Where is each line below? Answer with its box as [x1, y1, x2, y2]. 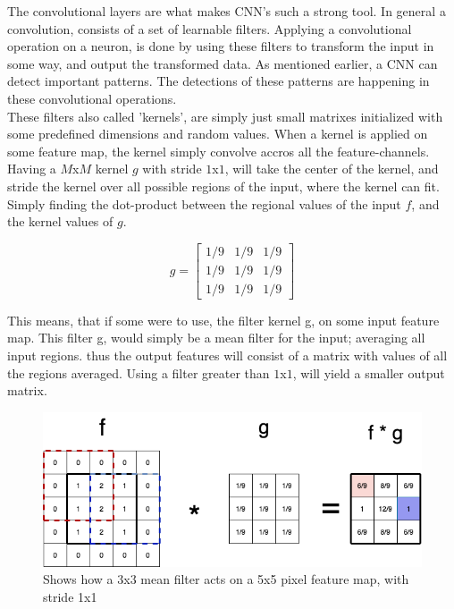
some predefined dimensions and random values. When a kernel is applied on [7, 124, 428, 143]
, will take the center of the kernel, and [224, 159, 439, 178]
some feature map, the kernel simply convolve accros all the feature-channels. [7, 141, 430, 160]
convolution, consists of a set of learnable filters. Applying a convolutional [7, 19, 412, 38]
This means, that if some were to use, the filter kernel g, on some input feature [7, 310, 440, 329]
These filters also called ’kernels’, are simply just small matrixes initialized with [7, 106, 443, 125]
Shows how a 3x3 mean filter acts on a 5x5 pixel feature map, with [43, 570, 409, 588]
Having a [7, 159, 56, 178]
